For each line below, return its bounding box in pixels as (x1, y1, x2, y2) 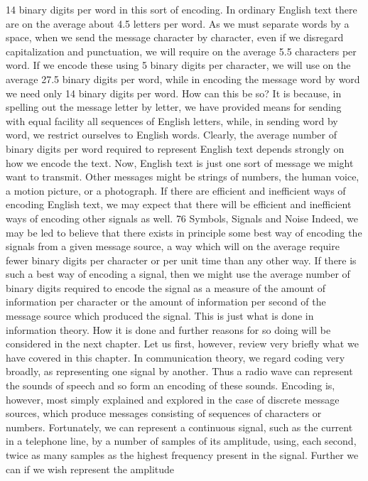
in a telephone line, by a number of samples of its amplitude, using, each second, (6, 433, 357, 448)
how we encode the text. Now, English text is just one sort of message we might (6, 155, 354, 170)
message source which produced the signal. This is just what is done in (6, 308, 314, 323)
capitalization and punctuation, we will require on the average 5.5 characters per (6, 43, 357, 58)
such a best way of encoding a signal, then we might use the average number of (6, 266, 350, 281)
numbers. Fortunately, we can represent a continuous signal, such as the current (6, 419, 353, 434)
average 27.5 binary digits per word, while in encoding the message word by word (6, 71, 360, 86)
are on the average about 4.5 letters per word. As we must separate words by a (6, 16, 350, 31)
